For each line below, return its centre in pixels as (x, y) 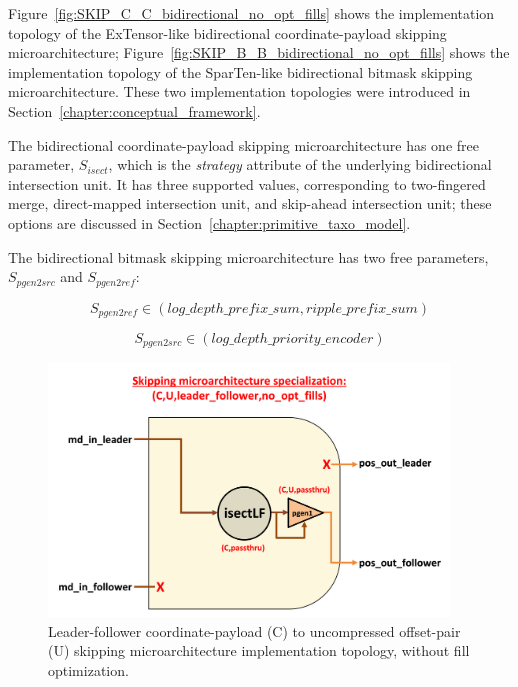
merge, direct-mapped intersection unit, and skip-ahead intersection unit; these (250, 203)
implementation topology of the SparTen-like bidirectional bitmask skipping (240, 71)
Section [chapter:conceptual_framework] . (134, 110)
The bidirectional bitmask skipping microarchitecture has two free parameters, (248, 256)
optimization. (88, 669)
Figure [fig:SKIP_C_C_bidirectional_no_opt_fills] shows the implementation (251, 13)
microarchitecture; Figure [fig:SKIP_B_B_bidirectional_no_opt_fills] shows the (259, 52)
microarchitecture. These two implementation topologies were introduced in (239, 91)
